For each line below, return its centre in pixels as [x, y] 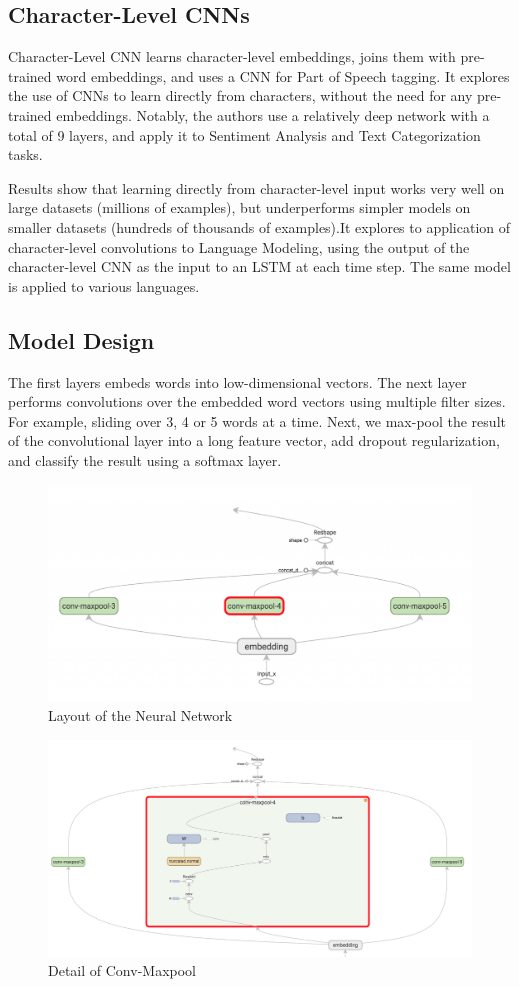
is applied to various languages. [104, 285]
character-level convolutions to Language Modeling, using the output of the [239, 246]
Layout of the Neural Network [140, 715]
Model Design [81, 339]
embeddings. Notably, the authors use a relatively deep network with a [273, 114]
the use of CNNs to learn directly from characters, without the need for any [240, 95]
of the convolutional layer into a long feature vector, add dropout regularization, [254, 440]
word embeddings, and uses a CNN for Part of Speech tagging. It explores [283, 75]
